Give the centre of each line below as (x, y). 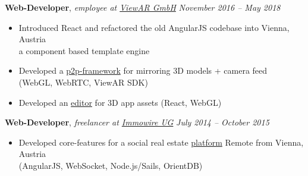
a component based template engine (84, 50)
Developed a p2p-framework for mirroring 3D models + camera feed (143, 70)
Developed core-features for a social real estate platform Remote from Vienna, (161, 142)
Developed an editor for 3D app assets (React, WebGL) (120, 102)
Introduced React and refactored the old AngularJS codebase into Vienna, (154, 27)
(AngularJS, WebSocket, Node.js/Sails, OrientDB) (111, 165)
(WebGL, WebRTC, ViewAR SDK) (83, 82)
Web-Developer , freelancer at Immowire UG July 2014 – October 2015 (137, 122)
